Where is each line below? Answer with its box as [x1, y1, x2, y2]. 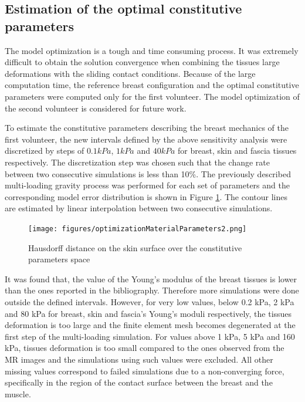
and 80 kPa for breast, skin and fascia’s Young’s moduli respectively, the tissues [5, 307, 292, 319]
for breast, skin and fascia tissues [178, 144, 297, 157]
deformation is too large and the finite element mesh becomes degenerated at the [5, 319, 296, 331]
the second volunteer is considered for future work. [5, 102, 187, 114]
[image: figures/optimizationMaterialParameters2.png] [28, 224, 247, 233]
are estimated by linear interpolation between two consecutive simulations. [5, 202, 273, 214]
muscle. [5, 387, 31, 400]
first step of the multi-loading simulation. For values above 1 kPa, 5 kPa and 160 [5, 330, 295, 342]
